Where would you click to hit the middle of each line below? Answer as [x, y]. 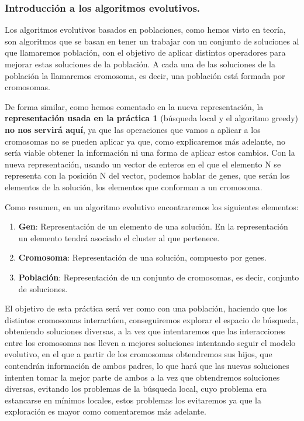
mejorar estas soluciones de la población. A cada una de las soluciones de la [140, 64]
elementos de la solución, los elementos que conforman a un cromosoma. [134, 186]
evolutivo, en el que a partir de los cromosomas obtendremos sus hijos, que [139, 354]
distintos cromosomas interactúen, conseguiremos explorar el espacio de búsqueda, [152, 319]
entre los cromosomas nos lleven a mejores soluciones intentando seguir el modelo [150, 342]
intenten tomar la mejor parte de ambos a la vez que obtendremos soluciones [142, 377]
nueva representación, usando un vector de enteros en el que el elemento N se [143, 164]
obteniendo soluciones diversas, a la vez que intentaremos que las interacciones [145, 331]
